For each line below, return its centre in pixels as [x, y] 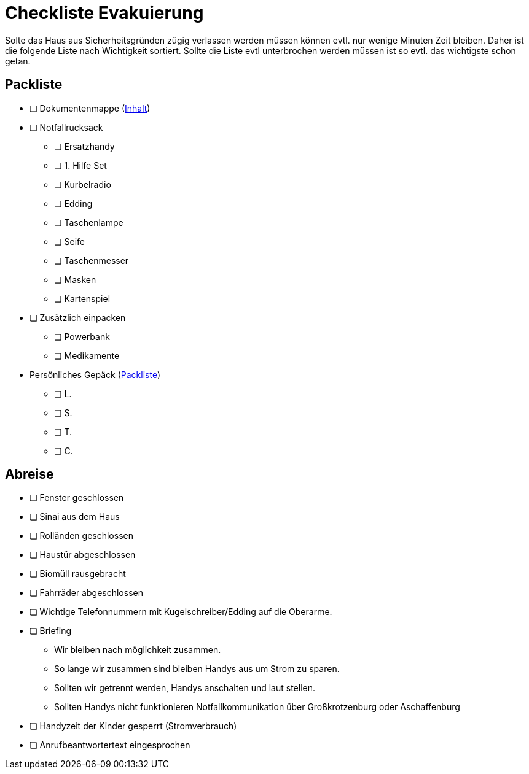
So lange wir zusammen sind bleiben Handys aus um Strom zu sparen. [197, 669]
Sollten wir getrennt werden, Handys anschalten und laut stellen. [185, 688]
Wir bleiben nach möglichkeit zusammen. [138, 650]
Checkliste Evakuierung [104, 13]
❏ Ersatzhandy [84, 146]
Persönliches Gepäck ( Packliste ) [95, 374]
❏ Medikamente [87, 355]
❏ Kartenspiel [82, 298]
